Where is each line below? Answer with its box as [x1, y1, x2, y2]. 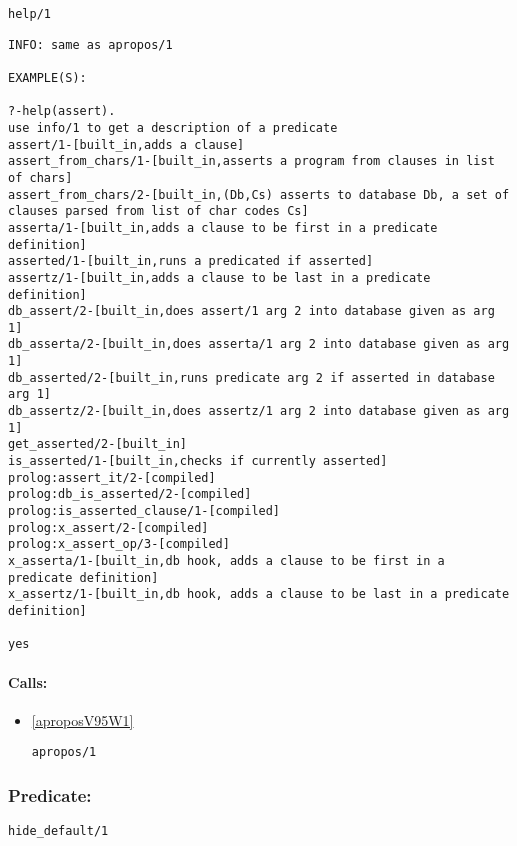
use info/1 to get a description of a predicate [8, 120, 338, 135]
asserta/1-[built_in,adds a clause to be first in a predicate [8, 220, 438, 235]
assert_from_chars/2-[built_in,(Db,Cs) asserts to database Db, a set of [8, 187, 510, 202]
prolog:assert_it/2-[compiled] [8, 470, 216, 485]
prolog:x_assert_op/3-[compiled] [8, 537, 230, 552]
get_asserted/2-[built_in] [8, 437, 187, 452]
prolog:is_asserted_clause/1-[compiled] [8, 504, 281, 519]
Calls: [8, 671, 48, 692]
